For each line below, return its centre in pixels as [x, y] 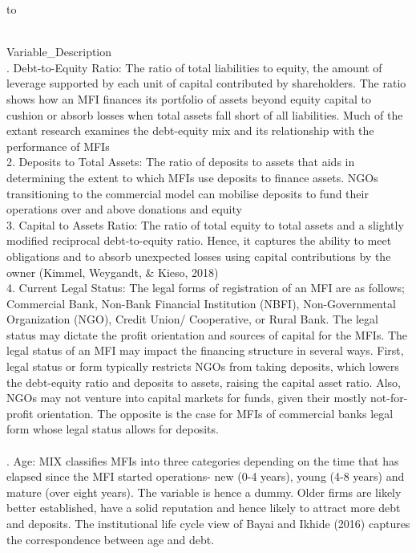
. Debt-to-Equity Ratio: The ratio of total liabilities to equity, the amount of [194, 67]
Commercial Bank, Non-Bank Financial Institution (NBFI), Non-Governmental [201, 303]
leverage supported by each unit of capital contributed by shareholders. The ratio [206, 83]
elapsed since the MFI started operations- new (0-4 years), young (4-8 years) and [206, 476]
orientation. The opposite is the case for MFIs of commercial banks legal [215, 413]
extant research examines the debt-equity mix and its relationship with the [190, 130]
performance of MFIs [58, 146]
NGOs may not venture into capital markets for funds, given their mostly [187, 398]
